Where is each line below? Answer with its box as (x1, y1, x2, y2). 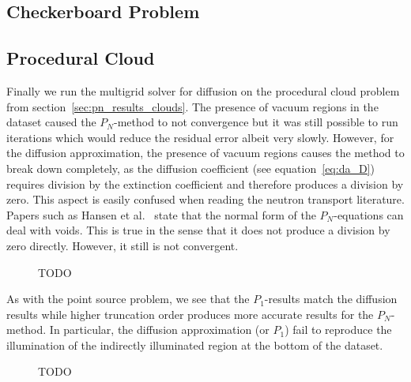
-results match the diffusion (264, 290, 398, 307)
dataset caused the (6, 114, 96, 130)
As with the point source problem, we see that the (6, 290, 250, 307)
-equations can (334, 206, 404, 223)
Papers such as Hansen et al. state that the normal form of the (6, 206, 316, 223)
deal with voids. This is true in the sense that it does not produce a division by (6, 222, 390, 238)
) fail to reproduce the (285, 321, 392, 338)
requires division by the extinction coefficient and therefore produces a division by (6, 175, 404, 192)
